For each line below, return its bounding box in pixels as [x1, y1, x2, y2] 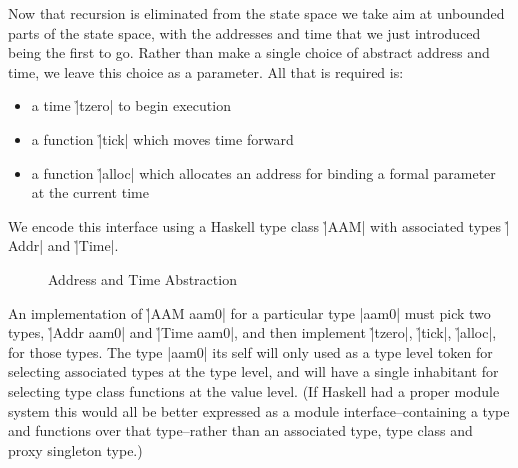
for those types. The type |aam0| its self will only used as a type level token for [8, 341, 493, 362]
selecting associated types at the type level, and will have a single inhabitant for [8, 361, 499, 382]
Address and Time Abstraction [48, 268, 237, 289]
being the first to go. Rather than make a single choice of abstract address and [8, 42, 490, 63]
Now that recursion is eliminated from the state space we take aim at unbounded [8, 3, 505, 23]
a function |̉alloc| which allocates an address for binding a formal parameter [31, 162, 496, 183]
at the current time [31, 182, 149, 203]
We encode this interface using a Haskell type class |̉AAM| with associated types [8, 215, 501, 236]
